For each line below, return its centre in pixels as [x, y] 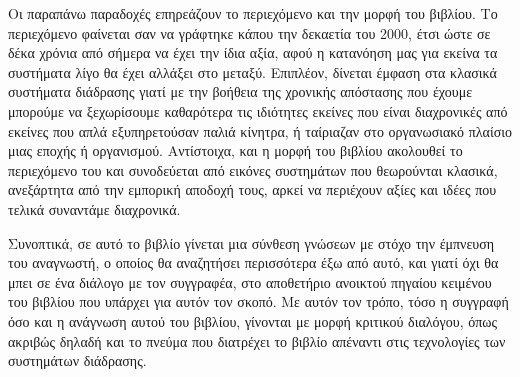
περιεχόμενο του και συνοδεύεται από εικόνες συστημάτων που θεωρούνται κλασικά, [253, 169]
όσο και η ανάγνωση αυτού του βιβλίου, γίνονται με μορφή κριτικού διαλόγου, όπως [253, 320]
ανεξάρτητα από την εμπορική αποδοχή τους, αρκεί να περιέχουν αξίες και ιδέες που [252, 189]
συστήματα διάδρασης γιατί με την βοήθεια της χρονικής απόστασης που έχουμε [240, 91]
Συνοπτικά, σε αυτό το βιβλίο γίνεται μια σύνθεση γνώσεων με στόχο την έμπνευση [251, 242]
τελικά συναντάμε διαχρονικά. [94, 208]
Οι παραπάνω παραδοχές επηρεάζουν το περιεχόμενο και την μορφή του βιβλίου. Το [253, 13]
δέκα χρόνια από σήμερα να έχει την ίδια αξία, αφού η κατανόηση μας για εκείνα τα [253, 52]
